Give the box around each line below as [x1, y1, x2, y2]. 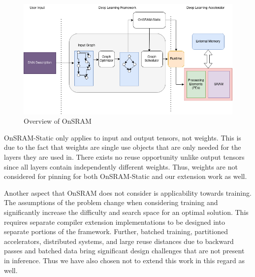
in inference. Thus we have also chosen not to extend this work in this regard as [4, 255, 245, 265]
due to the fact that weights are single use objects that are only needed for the [4, 142, 241, 152]
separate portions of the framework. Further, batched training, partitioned [4, 226, 228, 237]
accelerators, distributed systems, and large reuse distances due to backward [4, 236, 234, 246]
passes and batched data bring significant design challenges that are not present [4, 245, 245, 256]
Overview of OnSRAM [24, 116, 92, 126]
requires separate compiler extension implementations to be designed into [4, 216, 225, 227]
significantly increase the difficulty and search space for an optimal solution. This [4, 207, 249, 217]
